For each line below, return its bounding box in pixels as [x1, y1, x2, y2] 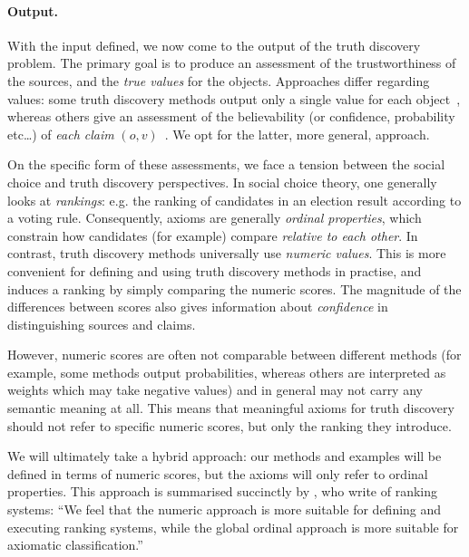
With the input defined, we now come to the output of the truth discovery [7, 35, 421, 54]
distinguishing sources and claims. [7, 314, 196, 333]
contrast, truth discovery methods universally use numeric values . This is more [7, 244, 446, 263]
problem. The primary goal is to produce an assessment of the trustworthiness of [7, 53, 456, 72]
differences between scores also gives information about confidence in [7, 297, 388, 316]
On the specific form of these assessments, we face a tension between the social [7, 155, 445, 174]
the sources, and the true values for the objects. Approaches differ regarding [7, 71, 430, 90]
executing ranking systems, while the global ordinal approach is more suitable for [7, 517, 459, 536]
